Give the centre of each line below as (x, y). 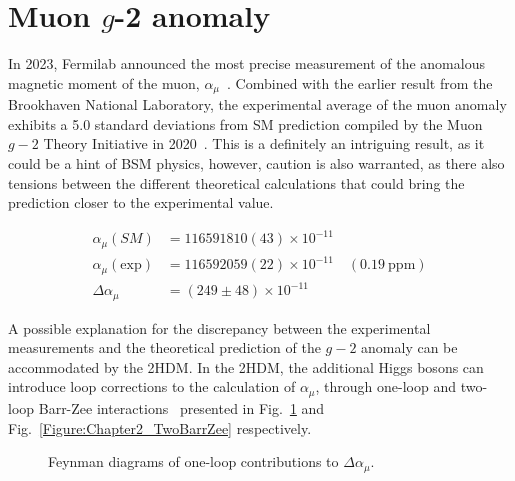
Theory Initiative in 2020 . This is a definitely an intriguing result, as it (264, 143)
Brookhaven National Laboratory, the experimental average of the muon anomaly (257, 104)
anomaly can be (409, 347)
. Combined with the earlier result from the (360, 82)
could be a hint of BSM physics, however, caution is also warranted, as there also (256, 162)
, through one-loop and (386, 386)
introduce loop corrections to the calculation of (152, 386)
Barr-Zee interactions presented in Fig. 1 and (181, 407)
